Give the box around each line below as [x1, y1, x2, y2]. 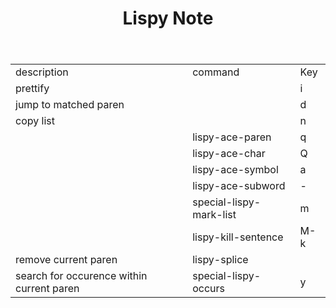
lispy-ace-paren [192, 130, 272, 144]
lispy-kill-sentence [192, 230, 284, 244]
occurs [192, 282, 225, 296]
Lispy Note [122, 7, 214, 30]
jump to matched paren [15, 98, 125, 112]
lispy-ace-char [192, 147, 266, 161]
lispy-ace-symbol [192, 163, 279, 177]
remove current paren [15, 253, 118, 267]
